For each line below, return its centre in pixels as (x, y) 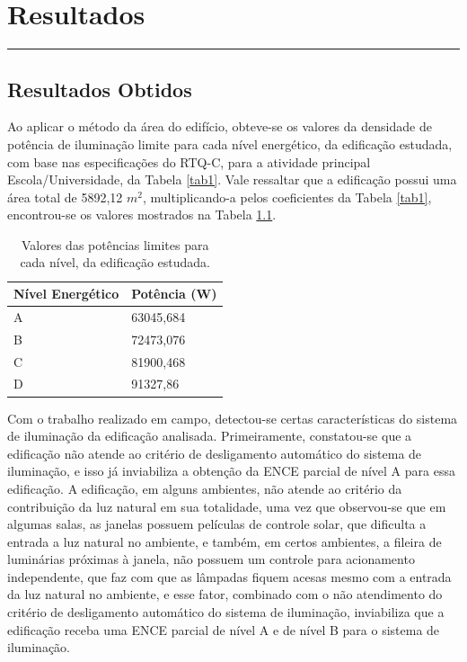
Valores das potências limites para (115, 244)
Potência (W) (174, 294)
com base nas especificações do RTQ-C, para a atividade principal (189, 161)
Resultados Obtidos (100, 89)
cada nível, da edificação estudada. (115, 262)
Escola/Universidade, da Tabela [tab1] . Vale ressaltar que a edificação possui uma (232, 179)
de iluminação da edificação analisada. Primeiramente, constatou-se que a (210, 436)
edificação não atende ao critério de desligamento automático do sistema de (215, 453)
